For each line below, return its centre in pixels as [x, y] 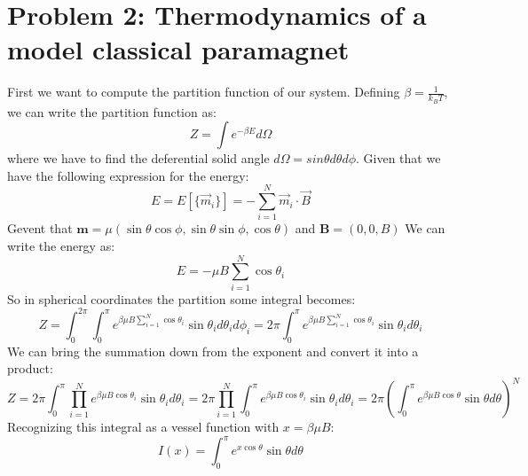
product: [30, 368]
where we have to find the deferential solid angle [138, 158]
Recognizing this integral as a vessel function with [143, 427]
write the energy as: [61, 246]
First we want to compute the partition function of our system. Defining [204, 92]
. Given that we [398, 158]
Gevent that [40, 228]
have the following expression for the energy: [128, 175]
